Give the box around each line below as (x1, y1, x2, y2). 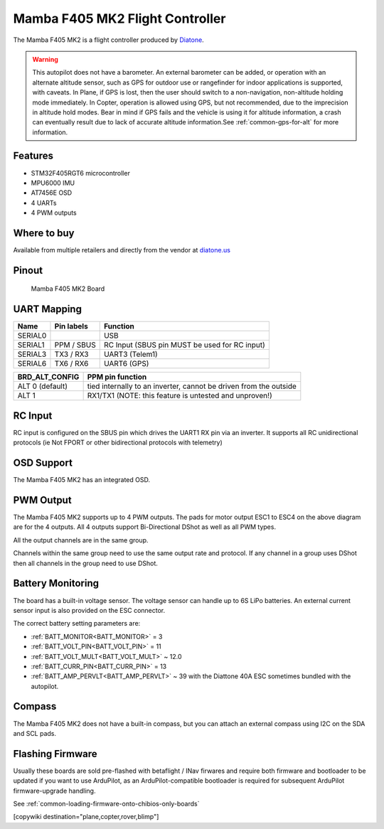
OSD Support (13, 457, 73, 469)
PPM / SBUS (54, 340, 96, 350)
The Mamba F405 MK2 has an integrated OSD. (13, 476, 151, 484)
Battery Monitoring (13, 577, 100, 589)
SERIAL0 (17, 331, 47, 341)
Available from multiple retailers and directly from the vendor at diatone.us (13, 246, 231, 255)
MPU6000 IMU (31, 178, 75, 187)
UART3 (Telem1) (103, 349, 158, 359)
